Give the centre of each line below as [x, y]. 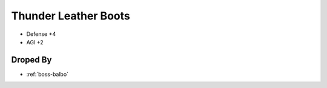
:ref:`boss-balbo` [48, 74]
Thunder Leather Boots [71, 16]
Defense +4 [41, 34]
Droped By [31, 60]
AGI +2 [35, 42]
